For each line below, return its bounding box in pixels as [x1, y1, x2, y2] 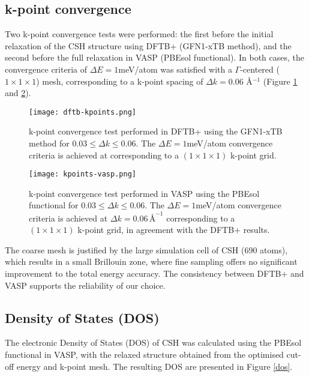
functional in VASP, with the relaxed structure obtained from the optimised [5, 348, 284, 360]
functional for [29, 199, 79, 211]
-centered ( [240, 62, 280, 75]
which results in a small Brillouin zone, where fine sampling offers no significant [5, 255, 298, 268]
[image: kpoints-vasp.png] [29, 170, 136, 179]
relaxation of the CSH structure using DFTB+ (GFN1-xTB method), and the [5, 39, 292, 52]
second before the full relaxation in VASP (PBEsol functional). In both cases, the [5, 51, 304, 64]
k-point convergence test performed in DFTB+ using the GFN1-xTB [29, 125, 283, 137]
